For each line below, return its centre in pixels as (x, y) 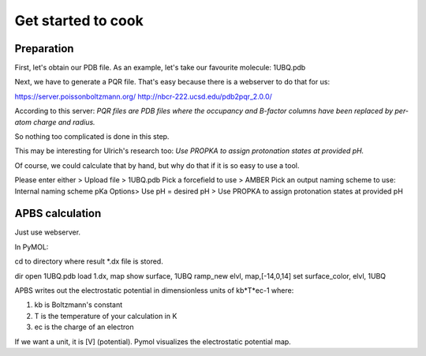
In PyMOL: (32, 247)
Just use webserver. (48, 232)
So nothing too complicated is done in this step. (92, 137)
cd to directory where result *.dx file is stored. (89, 261)
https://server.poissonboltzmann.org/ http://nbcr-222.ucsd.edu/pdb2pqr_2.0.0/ (143, 96)
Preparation (44, 49)
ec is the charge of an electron (84, 327)
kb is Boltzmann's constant (78, 305)
